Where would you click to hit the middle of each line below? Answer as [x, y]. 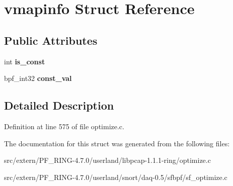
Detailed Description [59, 105]
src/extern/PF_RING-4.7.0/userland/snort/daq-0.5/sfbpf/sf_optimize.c [116, 177]
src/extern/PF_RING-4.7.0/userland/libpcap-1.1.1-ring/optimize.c [107, 160]
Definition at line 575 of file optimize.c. [64, 126]
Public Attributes [51, 40]
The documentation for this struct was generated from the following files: [117, 143]
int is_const [25, 61]
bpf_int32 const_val [38, 78]
